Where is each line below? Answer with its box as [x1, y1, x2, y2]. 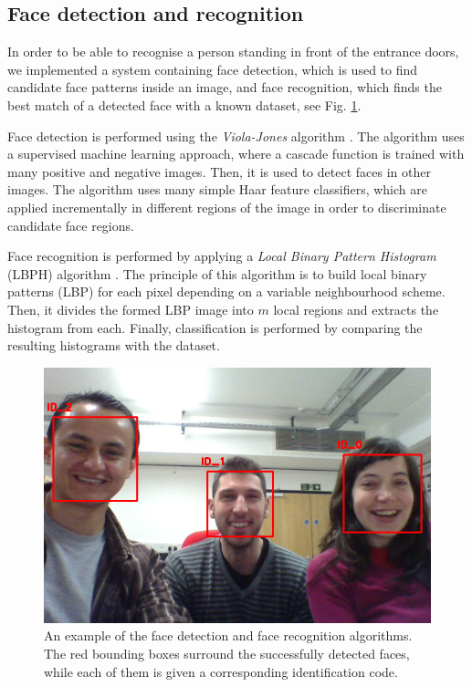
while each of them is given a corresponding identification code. [44, 661, 398, 681]
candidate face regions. [7, 215, 134, 234]
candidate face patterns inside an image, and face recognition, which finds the [7, 78, 442, 97]
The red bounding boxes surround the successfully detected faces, [44, 644, 410, 663]
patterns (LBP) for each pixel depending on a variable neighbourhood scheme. [7, 282, 446, 301]
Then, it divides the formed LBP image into [7, 299, 254, 318]
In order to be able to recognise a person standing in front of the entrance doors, [7, 42, 459, 61]
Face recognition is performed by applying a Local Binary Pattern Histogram [7, 246, 436, 265]
